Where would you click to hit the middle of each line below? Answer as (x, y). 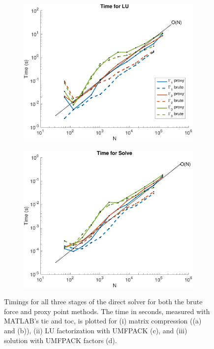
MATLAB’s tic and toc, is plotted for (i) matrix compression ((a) (103, 321)
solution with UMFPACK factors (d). (61, 340)
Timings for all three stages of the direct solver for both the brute (103, 302)
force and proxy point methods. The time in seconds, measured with (107, 311)
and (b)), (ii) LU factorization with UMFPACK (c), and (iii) (96, 330)
